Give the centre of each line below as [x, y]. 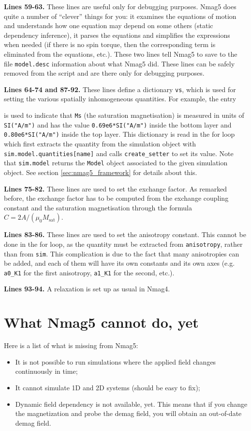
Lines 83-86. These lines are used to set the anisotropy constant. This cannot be [125, 234]
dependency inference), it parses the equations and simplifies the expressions [117, 35]
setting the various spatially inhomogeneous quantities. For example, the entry [120, 99]
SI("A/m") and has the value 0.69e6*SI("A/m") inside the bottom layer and [118, 124]
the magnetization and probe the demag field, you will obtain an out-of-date [128, 413]
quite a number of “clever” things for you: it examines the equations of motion [120, 16]
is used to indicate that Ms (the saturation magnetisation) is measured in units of [124, 115]
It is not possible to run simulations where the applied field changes [116, 361]
